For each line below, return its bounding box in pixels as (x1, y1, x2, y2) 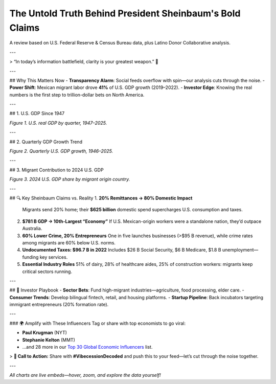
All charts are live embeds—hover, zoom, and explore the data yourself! (9, 372, 161, 378)
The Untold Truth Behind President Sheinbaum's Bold (9, 8, 241, 19)
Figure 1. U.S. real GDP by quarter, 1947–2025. (9, 120, 107, 126)
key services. (39, 254, 68, 260)
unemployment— (222, 247, 259, 253)
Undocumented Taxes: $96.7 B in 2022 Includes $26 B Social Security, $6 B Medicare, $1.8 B (22, 247, 222, 253)
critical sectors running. (22, 268, 73, 275)
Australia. (22, 225, 42, 232)
